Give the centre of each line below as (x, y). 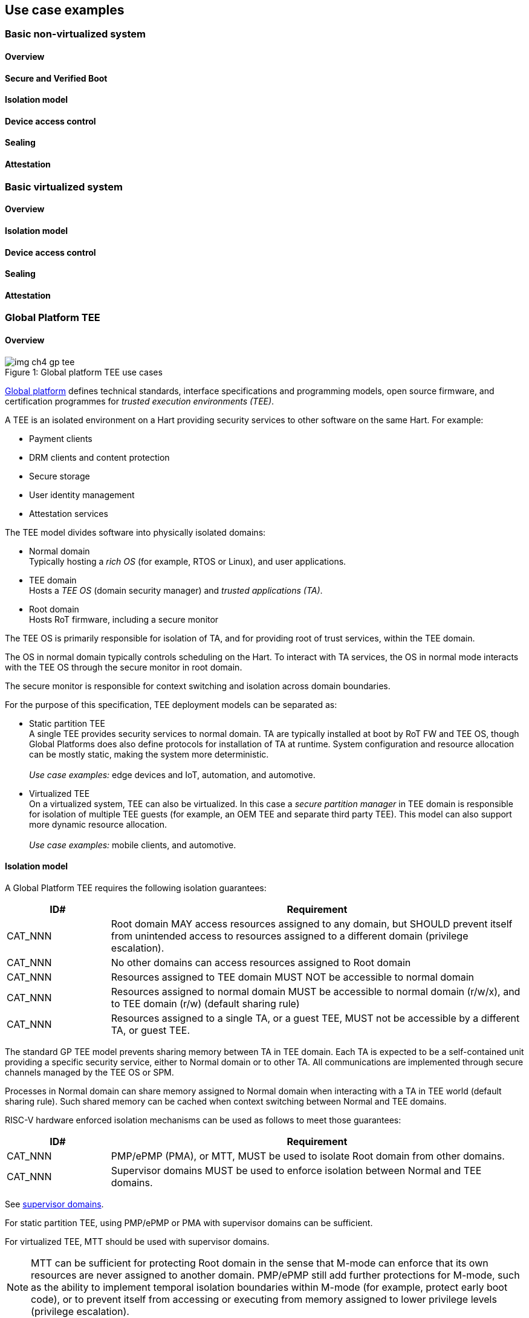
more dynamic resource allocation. (98, 824)
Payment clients (61, 438)
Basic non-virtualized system (75, 34)
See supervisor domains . (54, 1204)
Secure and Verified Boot (56, 78)
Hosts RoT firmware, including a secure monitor (124, 619)
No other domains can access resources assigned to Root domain (261, 962)
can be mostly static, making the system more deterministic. (149, 754)
